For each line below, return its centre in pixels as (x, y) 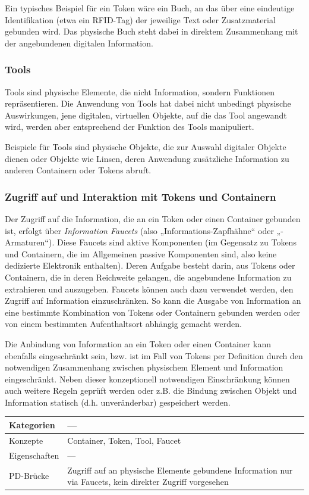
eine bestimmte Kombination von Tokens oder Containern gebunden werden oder (152, 312)
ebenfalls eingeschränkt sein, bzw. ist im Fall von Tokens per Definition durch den (154, 355)
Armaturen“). (30, 242)
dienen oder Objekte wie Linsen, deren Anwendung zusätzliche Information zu (147, 158)
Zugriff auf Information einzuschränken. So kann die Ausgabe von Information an (153, 301)
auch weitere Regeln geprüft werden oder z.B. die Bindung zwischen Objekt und (151, 390)
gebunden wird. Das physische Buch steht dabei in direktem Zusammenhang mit (152, 31)
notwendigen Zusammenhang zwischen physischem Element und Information (144, 367)
